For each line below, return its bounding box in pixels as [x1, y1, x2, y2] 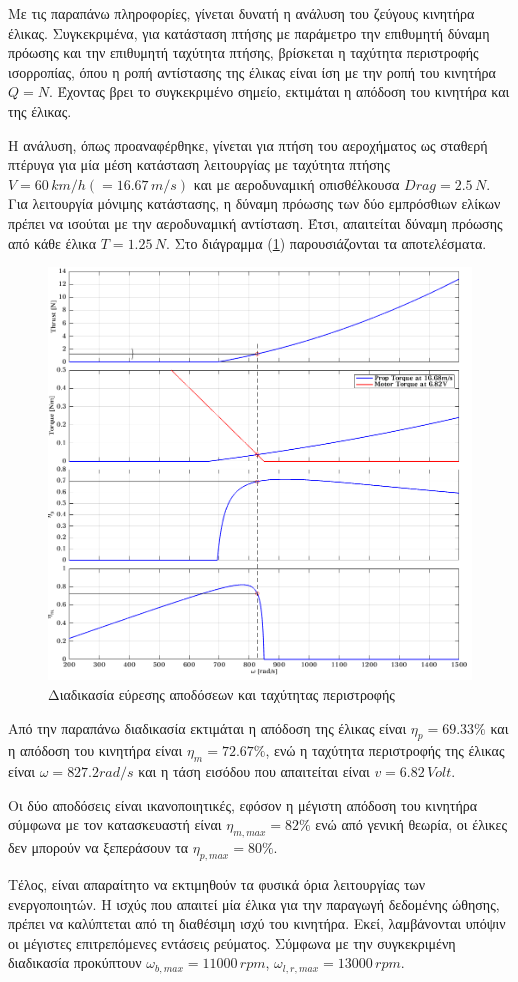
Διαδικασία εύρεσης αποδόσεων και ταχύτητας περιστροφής [48, 683, 395, 704]
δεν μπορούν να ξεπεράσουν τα [8, 837, 189, 858]
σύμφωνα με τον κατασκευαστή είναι [8, 814, 222, 835]
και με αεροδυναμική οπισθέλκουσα [193, 173, 400, 194]
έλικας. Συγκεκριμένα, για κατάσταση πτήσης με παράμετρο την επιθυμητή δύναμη [8, 22, 490, 43]
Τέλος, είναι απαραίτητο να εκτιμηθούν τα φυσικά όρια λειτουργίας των [8, 873, 426, 894]
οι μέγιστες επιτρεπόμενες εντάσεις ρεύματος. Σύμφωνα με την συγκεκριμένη [8, 932, 456, 953]
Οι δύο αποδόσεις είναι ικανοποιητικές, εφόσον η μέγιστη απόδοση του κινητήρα [8, 794, 478, 815]
